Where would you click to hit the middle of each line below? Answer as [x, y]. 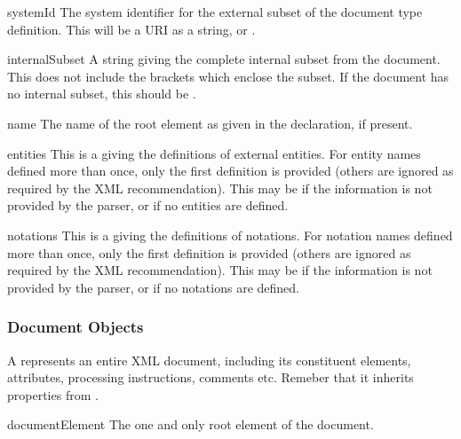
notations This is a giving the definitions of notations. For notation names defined [230, 235]
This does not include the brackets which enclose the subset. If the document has [228, 76]
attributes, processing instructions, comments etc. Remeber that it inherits [211, 377]
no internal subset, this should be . [102, 94]
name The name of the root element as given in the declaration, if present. [210, 123]
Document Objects [76, 327]
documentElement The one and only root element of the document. [191, 424]
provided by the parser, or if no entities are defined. [148, 205]
